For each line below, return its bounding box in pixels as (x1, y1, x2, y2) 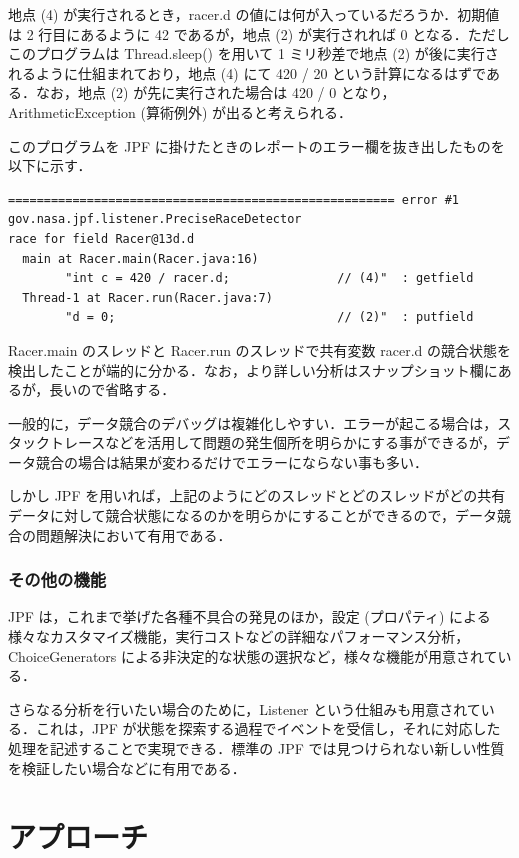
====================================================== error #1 (8, 192, 460, 207)
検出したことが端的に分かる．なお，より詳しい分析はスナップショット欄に (8, 359, 498, 380)
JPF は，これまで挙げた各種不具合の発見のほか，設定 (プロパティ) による (8, 606, 491, 627)
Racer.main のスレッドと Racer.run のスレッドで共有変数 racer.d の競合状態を (8, 339, 512, 360)
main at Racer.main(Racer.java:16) (22, 251, 259, 266)
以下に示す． (8, 155, 92, 176)
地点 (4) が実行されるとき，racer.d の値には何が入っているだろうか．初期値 (8, 4, 500, 24)
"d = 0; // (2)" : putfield (65, 310, 474, 325)
